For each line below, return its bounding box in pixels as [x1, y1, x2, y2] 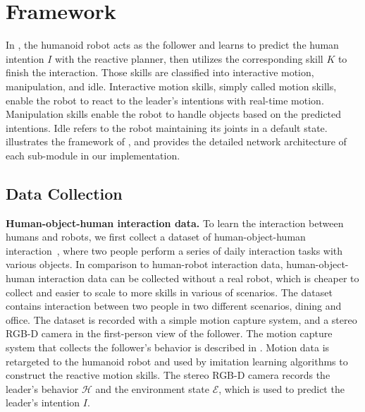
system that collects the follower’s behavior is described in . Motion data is [6, 340, 330, 355]
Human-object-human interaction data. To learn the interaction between [6, 215, 344, 230]
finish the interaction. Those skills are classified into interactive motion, [6, 65, 314, 80]
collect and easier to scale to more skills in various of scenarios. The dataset [6, 284, 333, 299]
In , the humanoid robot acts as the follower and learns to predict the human [6, 37, 339, 52]
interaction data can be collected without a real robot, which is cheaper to [38, 271, 359, 286]
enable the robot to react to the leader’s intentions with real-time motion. [6, 92, 324, 107]
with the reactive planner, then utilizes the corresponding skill [54, 51, 323, 66]
